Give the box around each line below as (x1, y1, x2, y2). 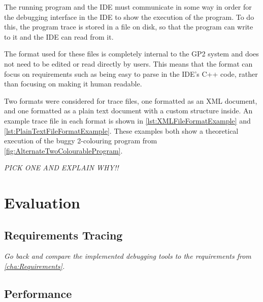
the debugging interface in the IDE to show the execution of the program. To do (4, 11, 254, 22)
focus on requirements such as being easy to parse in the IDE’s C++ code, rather (4, 68, 258, 79)
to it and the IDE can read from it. (4, 31, 114, 42)
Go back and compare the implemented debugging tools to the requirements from (4, 251, 251, 261)
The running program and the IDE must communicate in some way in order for (4, 2, 252, 12)
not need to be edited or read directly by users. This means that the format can (4, 58, 253, 69)
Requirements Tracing (4, 227, 123, 243)
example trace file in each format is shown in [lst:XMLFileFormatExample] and (4, 115, 251, 126)
